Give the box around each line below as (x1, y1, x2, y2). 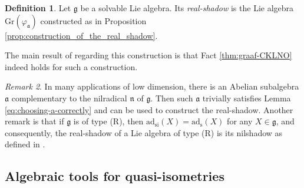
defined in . (5, 138, 45, 150)
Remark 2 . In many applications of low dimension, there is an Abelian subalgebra (5, 80, 299, 93)
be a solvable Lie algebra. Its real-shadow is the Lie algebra (80, 2, 294, 14)
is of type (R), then (73, 115, 144, 127)
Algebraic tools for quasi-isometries (5, 167, 224, 185)
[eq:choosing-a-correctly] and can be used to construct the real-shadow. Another (5, 103, 293, 116)
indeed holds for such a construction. (5, 60, 138, 72)
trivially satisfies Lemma (202, 91, 291, 104)
